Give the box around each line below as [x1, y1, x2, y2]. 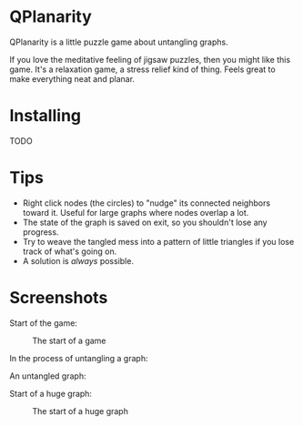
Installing [9, 106, 82, 127]
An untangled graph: [9, 370, 86, 381]
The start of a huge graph [32, 405, 129, 416]
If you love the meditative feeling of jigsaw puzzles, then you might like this [9, 54, 291, 65]
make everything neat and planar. [9, 73, 135, 84]
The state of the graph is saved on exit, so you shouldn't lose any [22, 217, 268, 228]
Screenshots [9, 288, 108, 308]
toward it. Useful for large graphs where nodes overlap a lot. [22, 207, 249, 218]
